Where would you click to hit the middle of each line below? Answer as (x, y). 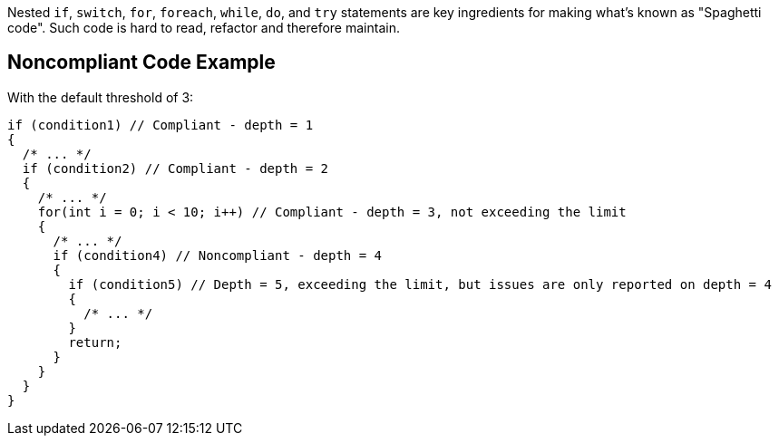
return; (95, 342)
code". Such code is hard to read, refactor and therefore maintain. (204, 28)
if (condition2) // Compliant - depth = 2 (175, 168)
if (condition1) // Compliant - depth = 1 (161, 125)
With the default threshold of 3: (101, 97)
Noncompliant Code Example (141, 63)
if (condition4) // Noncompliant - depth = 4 (218, 255)
